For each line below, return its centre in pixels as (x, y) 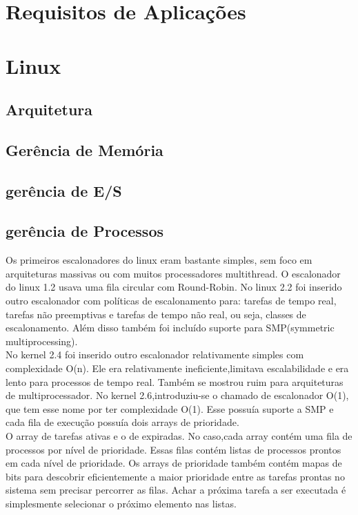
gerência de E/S (64, 190)
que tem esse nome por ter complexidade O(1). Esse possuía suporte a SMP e (170, 408)
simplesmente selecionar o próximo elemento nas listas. (121, 503)
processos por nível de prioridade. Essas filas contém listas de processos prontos (173, 449)
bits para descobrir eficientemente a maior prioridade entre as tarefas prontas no (175, 476)
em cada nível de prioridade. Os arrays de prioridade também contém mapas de (174, 463)
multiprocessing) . (42, 341)
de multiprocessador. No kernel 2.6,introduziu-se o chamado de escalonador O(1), (177, 395)
